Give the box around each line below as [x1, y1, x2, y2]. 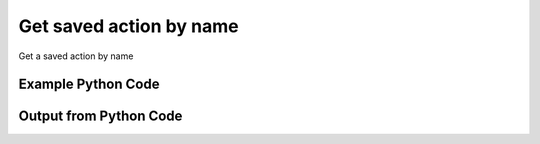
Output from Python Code [18, 108, 183, 125]
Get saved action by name [18, 15, 239, 37]
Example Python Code [18, 76, 160, 93]
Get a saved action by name [18, 50, 134, 62]
